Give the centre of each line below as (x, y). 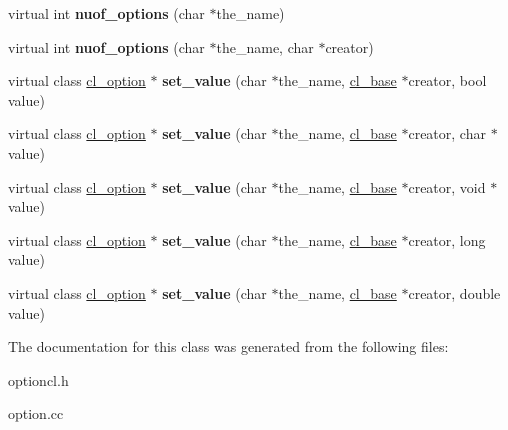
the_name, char (265, 46)
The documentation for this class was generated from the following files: (228, 346)
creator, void (447, 186)
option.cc (36, 413)
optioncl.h (38, 379)
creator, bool (447, 80)
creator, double (454, 292)
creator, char (447, 133)
